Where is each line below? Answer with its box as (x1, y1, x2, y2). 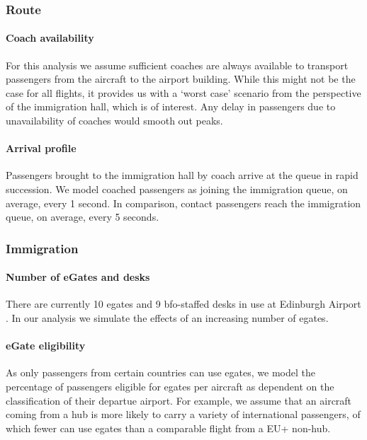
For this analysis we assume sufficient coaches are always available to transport (6, 57, 349, 72)
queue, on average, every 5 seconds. (6, 209, 159, 224)
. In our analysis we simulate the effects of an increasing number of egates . (6, 311, 329, 325)
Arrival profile (6, 141, 77, 156)
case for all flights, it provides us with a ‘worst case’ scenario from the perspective (6, 85, 361, 100)
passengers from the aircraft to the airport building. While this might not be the (6, 71, 356, 86)
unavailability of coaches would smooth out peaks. (6, 113, 223, 128)
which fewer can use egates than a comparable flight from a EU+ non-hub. (6, 420, 331, 435)
